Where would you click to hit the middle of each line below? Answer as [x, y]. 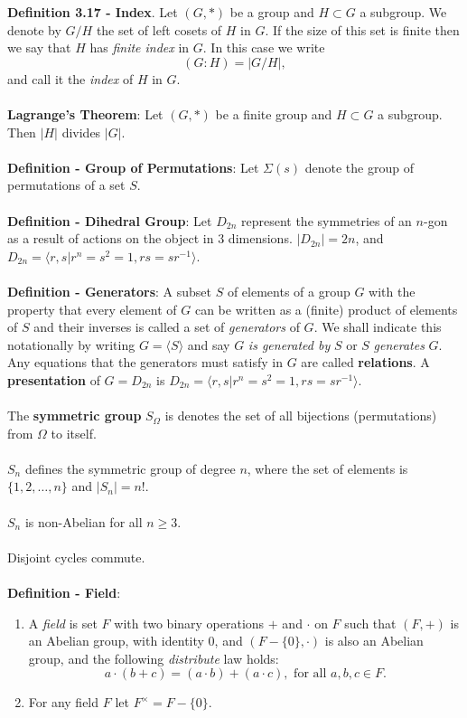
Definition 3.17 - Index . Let [93, 12]
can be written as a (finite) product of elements [326, 309]
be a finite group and [274, 113]
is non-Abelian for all [84, 521]
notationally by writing [71, 344]
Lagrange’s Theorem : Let [85, 113]
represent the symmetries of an [326, 220]
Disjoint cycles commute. [76, 557]
